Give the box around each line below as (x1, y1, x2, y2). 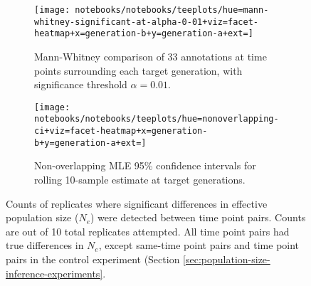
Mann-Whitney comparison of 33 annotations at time (34, 48, 267, 63)
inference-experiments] (6, 265, 103, 280)
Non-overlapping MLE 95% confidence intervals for (34, 158, 256, 173)
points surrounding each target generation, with (34, 63, 243, 78)
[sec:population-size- (183, 251, 270, 266)
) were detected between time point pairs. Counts (90, 210, 306, 225)
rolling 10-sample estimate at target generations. (34, 171, 246, 186)
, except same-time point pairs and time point (98, 238, 300, 253)
